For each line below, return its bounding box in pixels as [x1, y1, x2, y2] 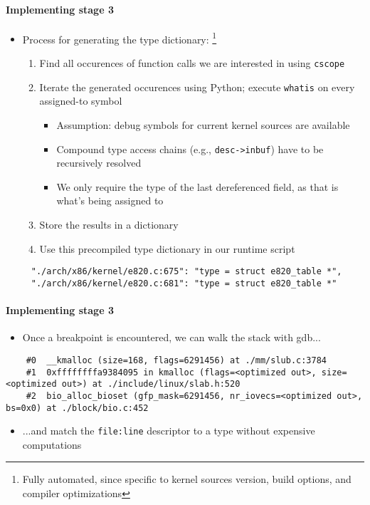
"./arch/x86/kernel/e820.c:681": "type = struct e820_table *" [31, 278, 337, 288]
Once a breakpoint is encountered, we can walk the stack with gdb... [22, 330, 321, 345]
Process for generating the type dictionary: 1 [22, 29, 217, 46]
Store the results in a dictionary [39, 217, 179, 231]
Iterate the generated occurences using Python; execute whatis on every [39, 79, 355, 94]
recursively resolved [56, 155, 142, 170]
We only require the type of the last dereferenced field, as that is [56, 179, 339, 194]
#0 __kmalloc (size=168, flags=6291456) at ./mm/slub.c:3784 [26, 355, 327, 365]
